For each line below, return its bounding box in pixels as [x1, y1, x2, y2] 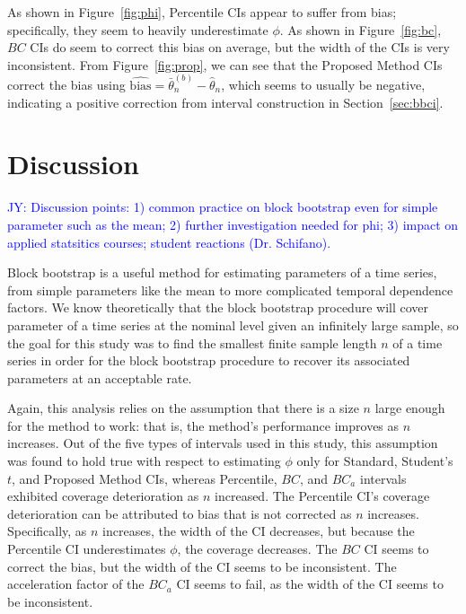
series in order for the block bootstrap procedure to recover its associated [7, 351, 410, 370]
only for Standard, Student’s [296, 452, 453, 470]
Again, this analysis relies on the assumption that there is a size [7, 399, 359, 417]
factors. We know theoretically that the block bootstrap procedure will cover [7, 298, 429, 317]
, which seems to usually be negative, [221, 75, 426, 94]
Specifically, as [7, 522, 87, 540]
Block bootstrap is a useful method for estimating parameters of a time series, [7, 263, 437, 282]
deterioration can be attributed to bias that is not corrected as [7, 504, 352, 522]
